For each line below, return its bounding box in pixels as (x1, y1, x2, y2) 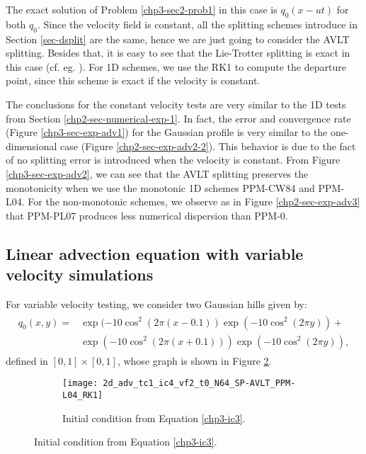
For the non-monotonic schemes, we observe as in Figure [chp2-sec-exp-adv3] (28, 194, 360, 209)
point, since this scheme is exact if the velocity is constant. (6, 73, 261, 88)
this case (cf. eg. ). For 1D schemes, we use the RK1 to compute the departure (6, 59, 346, 74)
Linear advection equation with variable (6, 242, 304, 264)
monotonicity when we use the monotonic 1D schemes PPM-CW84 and (6, 180, 315, 195)
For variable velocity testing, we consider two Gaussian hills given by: (6, 296, 307, 311)
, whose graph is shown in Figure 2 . (117, 353, 272, 368)
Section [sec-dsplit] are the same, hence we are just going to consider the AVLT (6, 31, 350, 46)
